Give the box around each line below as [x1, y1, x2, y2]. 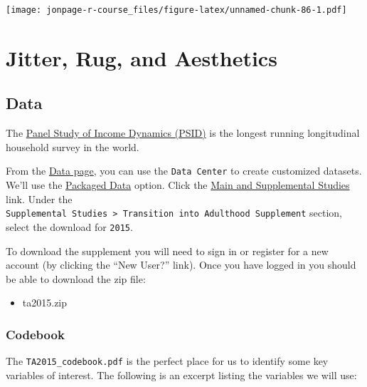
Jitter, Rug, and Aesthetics [6, 43, 277, 72]
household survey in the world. [6, 139, 139, 154]
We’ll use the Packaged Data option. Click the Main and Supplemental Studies [6, 177, 350, 192]
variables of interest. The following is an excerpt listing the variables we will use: [6, 367, 357, 382]
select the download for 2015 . [6, 219, 133, 234]
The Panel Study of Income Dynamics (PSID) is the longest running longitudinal [6, 125, 360, 140]
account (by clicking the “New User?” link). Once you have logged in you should [6, 257, 356, 272]
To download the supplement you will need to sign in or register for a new [6, 243, 329, 258]
